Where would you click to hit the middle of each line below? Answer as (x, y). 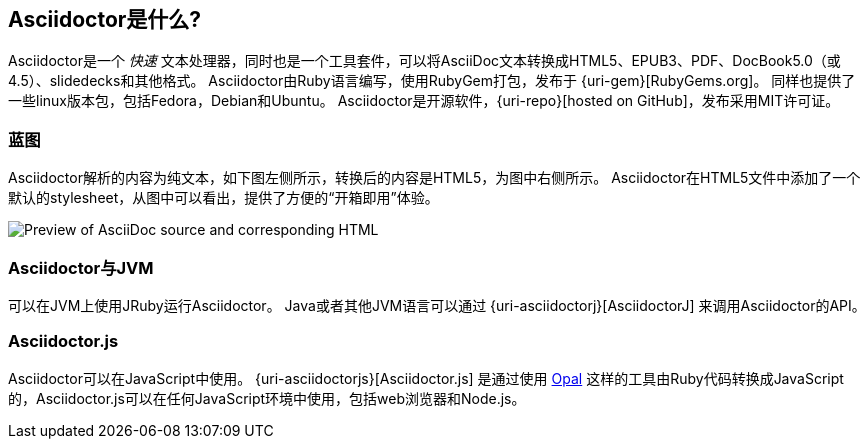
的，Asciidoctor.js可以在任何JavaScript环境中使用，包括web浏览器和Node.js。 (267, 398)
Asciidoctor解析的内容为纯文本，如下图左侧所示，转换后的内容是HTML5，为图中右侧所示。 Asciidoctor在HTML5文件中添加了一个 (434, 178)
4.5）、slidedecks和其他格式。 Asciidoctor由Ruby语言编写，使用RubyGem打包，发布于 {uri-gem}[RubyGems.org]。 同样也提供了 (432, 81)
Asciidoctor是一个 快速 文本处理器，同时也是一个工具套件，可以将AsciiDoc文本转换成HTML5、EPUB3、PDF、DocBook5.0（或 (424, 61)
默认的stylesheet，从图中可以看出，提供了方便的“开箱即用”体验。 (223, 198)
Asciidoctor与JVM (81, 267)
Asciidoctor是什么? (105, 19)
